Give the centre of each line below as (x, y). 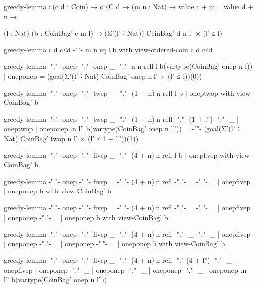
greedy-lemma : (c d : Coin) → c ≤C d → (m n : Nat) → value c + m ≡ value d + (129, 6)
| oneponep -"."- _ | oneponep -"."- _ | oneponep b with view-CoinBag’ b (115, 243)
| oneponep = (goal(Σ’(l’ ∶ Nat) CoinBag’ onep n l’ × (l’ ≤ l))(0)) (103, 75)
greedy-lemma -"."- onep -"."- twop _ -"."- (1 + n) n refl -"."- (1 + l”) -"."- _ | (121, 119)
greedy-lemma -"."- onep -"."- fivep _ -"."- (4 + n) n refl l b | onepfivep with (119, 155)
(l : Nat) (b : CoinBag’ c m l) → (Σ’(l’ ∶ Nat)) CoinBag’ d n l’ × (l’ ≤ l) (113, 33)
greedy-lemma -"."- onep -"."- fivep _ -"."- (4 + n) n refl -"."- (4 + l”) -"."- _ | (120, 260)
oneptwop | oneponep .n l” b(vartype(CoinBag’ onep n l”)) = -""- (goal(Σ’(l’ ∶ (122, 128)
